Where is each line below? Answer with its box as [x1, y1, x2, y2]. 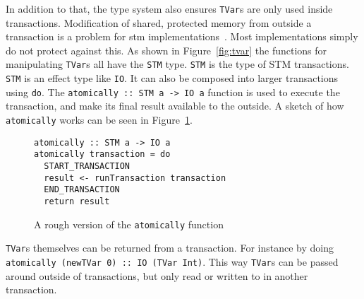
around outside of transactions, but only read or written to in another [6, 268, 308, 283]
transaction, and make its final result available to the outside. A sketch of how [6, 98, 344, 113]
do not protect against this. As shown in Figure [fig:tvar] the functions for [6, 42, 327, 57]
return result [44, 196, 110, 206]
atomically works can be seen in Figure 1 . [6, 112, 193, 127]
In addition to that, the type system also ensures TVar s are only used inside [6, 1, 333, 16]
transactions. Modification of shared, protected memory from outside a [6, 15, 312, 30]
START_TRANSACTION [44, 160, 131, 171]
